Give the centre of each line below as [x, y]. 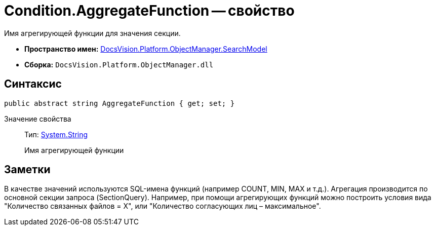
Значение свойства [38, 119]
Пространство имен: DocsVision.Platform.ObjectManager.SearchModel [146, 49]
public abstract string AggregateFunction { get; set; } [120, 103]
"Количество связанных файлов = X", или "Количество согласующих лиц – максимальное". [163, 206]
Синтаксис [33, 84]
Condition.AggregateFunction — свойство [149, 11]
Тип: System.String [56, 134]
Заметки [27, 170]
